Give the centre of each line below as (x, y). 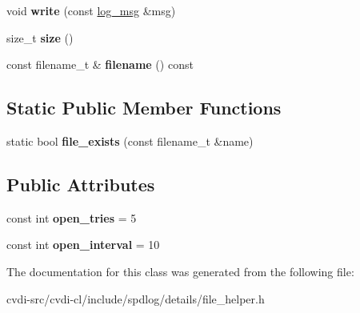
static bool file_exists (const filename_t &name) (130, 140)
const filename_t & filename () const (100, 64)
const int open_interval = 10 (83, 245)
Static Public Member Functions (144, 108)
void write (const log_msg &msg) (91, 10)
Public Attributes (81, 184)
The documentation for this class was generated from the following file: (180, 271)
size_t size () (40, 37)
